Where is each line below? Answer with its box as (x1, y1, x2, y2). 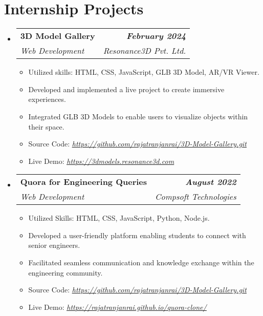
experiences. (28, 94, 66, 104)
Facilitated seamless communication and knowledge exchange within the (28, 257, 254, 268)
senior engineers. (28, 240, 80, 250)
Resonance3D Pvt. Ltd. (103, 45, 186, 57)
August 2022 (185, 176, 236, 188)
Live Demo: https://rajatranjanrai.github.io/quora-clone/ (28, 301, 207, 312)
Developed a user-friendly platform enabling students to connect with (28, 229, 246, 240)
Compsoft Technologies (155, 191, 236, 203)
